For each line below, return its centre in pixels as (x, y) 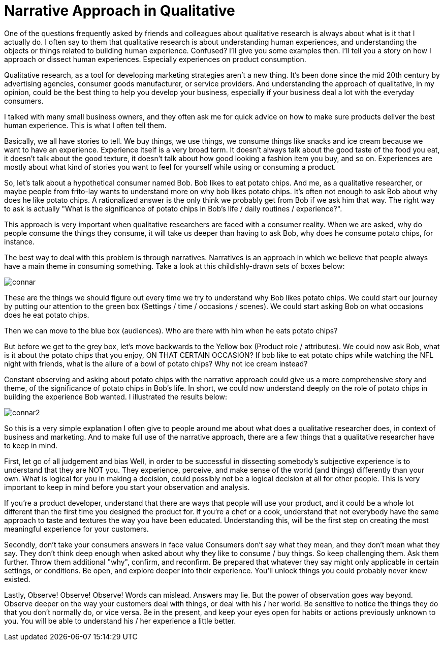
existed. (17, 579)
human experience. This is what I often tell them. (85, 125)
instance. (20, 241)
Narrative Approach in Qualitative (120, 11)
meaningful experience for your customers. (76, 529)
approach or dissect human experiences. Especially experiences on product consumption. (155, 59)
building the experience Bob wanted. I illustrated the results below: (116, 396)
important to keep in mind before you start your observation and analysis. (127, 487)
